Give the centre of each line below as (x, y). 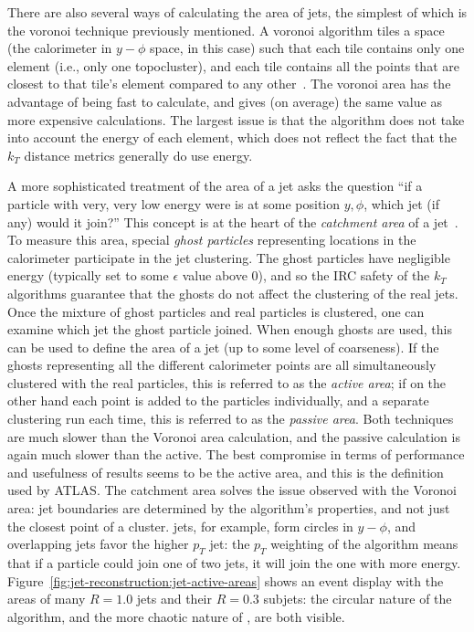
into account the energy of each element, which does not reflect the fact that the (232, 137)
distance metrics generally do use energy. (138, 155)
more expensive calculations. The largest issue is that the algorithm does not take (236, 119)
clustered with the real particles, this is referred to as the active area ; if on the (227, 382)
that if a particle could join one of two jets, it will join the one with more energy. (234, 563)
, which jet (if (401, 203)
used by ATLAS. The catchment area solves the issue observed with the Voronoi (232, 490)
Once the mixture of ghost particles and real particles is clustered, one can (216, 311)
